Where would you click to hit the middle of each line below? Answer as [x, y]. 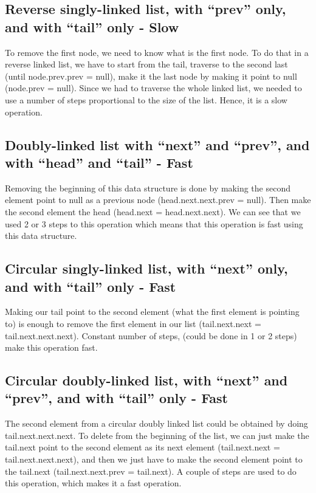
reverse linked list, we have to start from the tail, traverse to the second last [146, 64]
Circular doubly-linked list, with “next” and [146, 380]
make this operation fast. [51, 347]
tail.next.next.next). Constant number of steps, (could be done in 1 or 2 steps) [151, 335]
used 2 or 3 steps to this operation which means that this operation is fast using [154, 223]
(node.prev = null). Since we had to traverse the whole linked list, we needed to [153, 88]
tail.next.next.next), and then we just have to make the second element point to [154, 459]
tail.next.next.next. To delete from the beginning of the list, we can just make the [157, 435]
